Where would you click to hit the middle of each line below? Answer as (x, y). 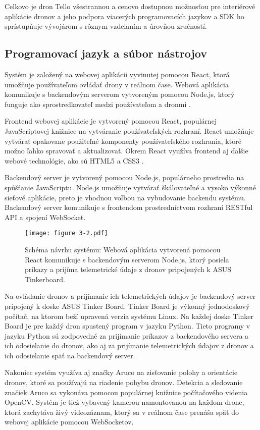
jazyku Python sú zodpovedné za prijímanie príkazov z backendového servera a (127, 335)
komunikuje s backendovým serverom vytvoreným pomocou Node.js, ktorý (120, 94)
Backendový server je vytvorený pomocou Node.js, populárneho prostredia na (124, 177)
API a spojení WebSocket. (45, 217)
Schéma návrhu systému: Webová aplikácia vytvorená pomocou (123, 249)
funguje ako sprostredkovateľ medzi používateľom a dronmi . (98, 104)
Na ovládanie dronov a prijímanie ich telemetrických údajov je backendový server (130, 296)
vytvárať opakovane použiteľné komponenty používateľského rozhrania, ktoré (123, 141)
